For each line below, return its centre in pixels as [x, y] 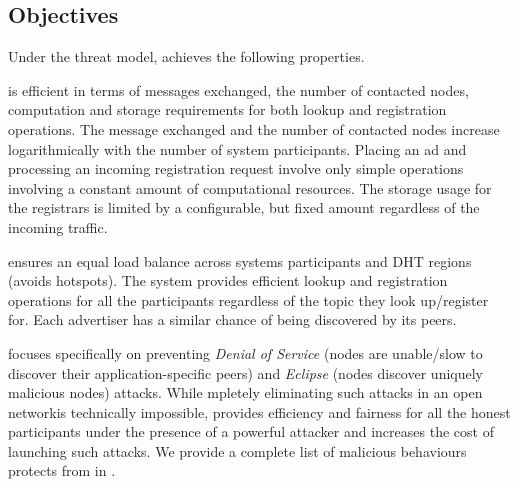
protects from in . [62, 470]
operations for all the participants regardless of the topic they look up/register [248, 299]
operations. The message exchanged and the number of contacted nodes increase [254, 128]
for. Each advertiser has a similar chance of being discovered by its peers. [232, 319]
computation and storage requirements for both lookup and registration [227, 109]
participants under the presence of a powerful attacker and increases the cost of [251, 431]
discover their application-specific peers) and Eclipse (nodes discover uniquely [245, 372]
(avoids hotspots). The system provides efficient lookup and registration [228, 280]
